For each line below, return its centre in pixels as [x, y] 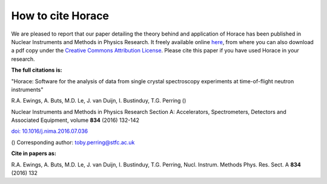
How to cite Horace [60, 16]
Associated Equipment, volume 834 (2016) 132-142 [75, 120]
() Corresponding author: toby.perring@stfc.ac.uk [73, 142]
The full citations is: [37, 70]
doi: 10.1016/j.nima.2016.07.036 [50, 131]
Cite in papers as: [34, 153]
